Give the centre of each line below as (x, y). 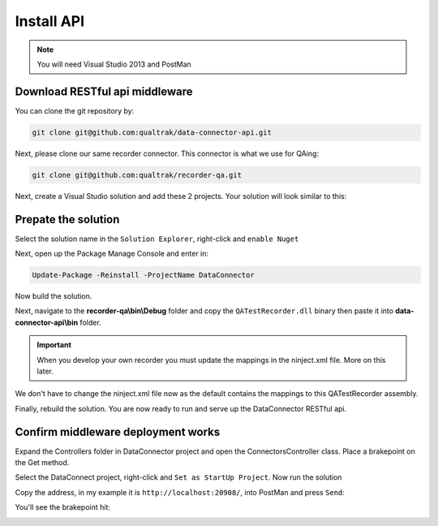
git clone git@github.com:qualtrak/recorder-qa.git (137, 175)
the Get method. (42, 463)
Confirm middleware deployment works (118, 431)
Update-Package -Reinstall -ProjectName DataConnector (143, 275)
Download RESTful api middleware (104, 91)
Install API (50, 21)
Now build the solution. (54, 296)
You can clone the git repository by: (75, 110)
